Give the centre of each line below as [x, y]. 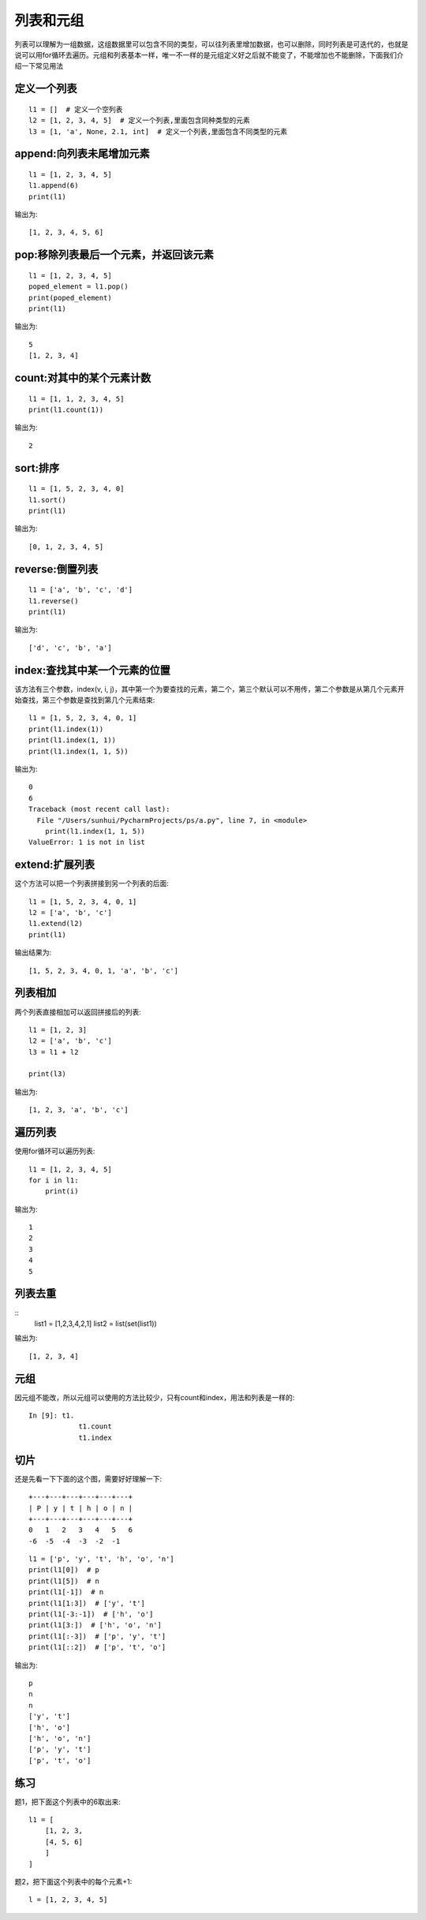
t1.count [95, 1427]
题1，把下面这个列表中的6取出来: [68, 1802]
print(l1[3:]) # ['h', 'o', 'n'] [95, 1625]
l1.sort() [47, 500]
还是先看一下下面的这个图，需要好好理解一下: [88, 1478]
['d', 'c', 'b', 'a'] [70, 648]
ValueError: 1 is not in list [87, 842]
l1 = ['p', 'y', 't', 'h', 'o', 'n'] [102, 1559]
